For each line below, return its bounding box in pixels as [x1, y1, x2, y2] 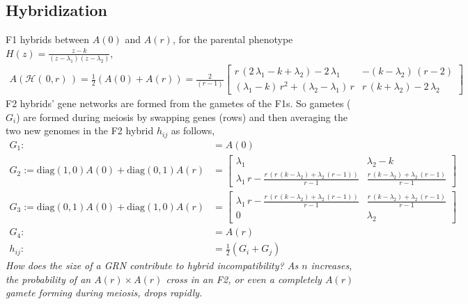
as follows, [171, 123, 215, 138]
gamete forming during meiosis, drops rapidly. [6, 285, 203, 300]
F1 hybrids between [6, 32, 90, 47]
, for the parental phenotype [172, 32, 293, 47]
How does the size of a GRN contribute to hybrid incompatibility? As [6, 258, 299, 273]
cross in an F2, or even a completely [166, 271, 322, 286]
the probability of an [6, 271, 91, 286]
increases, [311, 258, 352, 273]
